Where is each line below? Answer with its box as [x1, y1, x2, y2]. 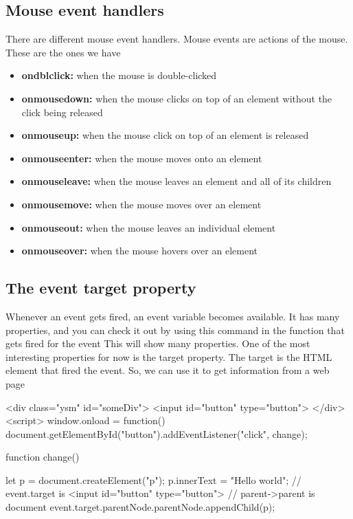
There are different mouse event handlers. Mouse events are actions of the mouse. [5, 32, 348, 46]
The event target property [5, 277, 196, 298]
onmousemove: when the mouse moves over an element [21, 197, 262, 211]
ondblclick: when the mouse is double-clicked [21, 68, 217, 82]
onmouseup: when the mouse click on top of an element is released [21, 128, 309, 142]
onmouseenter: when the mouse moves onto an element [21, 151, 262, 165]
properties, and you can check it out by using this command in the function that [5, 322, 345, 337]
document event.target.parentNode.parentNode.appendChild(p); [5, 500, 275, 514]
